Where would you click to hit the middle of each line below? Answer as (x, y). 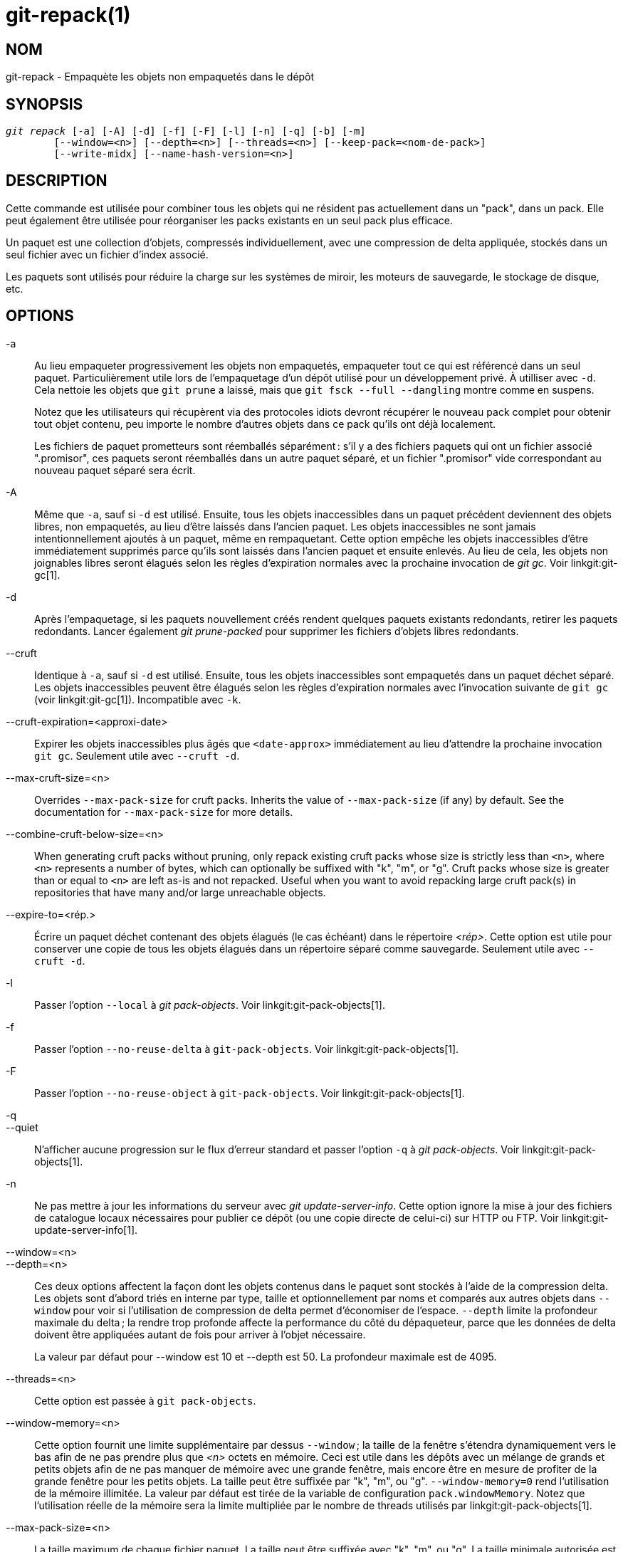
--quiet (22, 1127)
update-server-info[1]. (86, 1229)
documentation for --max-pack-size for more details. (164, 812)
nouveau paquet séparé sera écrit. (115, 470)
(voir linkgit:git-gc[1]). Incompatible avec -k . (138, 699)
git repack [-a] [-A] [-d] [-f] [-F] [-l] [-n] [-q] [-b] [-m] (186, 131)
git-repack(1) (68, 15)
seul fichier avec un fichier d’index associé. (107, 254)
